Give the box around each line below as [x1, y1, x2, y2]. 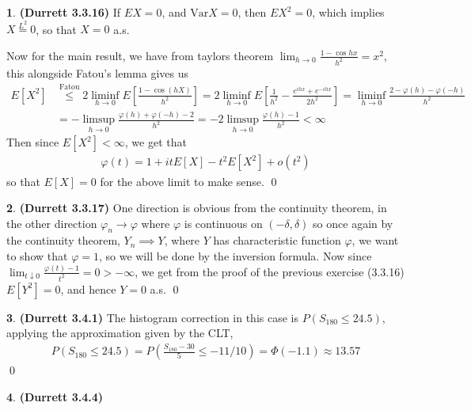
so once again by [313, 214, 393, 231]
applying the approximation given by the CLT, [6, 325, 234, 341]
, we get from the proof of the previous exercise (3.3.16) [135, 263, 405, 279]
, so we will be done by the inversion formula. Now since [98, 248, 372, 264]
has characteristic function [213, 232, 341, 249]
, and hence [60, 280, 116, 297]
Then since [6, 134, 59, 150]
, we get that [124, 134, 187, 150]
